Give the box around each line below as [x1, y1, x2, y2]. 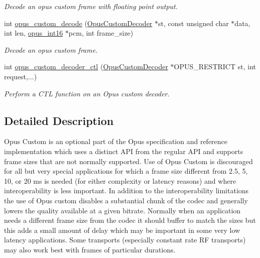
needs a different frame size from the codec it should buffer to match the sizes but [4, 215, 256, 225]
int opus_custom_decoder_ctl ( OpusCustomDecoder [4, 61, 168, 72]
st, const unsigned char [158, 18, 229, 28]
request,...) [4, 71, 37, 81]
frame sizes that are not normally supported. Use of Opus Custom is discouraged [4, 156, 253, 166]
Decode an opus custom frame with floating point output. [4, 1, 178, 11]
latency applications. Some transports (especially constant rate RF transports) [4, 234, 246, 245]
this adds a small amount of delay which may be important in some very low [4, 224, 240, 235]
